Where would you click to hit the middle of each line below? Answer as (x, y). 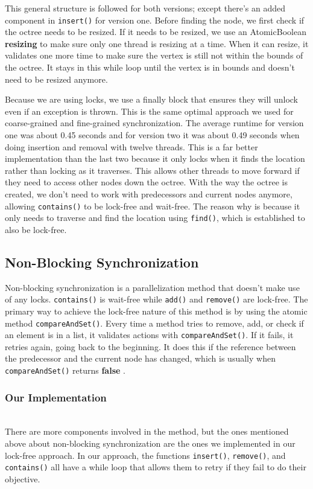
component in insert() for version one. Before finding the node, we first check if (155, 20)
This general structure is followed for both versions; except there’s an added (145, 8)
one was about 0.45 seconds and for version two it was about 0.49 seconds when (152, 135)
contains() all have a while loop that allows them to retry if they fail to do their (156, 467)
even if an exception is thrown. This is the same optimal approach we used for (149, 111)
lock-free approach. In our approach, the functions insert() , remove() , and (145, 455)
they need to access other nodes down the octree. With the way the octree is (146, 182)
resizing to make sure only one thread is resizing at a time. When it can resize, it (157, 43)
